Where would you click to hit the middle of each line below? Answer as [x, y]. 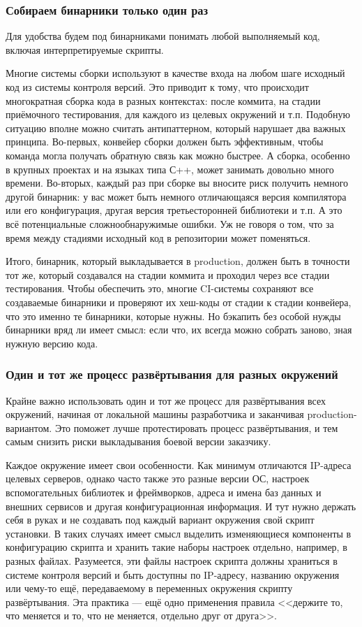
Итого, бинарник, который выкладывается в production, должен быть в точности [178, 261]
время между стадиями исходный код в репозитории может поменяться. [158, 237]
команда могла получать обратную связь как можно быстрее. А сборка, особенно [178, 155]
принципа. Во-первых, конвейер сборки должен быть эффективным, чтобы [165, 142]
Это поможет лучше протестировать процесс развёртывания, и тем [196, 427]
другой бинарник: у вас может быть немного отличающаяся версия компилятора [176, 196]
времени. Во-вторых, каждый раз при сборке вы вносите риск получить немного [177, 183]
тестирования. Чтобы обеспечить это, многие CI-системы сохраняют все [160, 288]
